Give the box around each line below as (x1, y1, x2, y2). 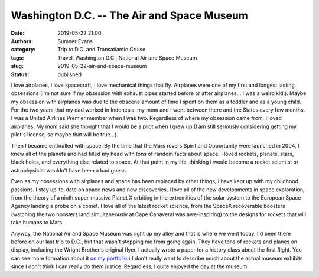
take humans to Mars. (11, 219, 64, 226)
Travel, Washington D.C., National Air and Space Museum (57, 54, 197, 61)
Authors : (11, 37, 34, 44)
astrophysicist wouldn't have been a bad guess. (11, 167, 128, 174)
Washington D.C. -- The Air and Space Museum (11, 9, 248, 22)
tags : (11, 54, 24, 61)
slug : (11, 63, 24, 70)
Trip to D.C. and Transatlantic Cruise (57, 46, 146, 53)
